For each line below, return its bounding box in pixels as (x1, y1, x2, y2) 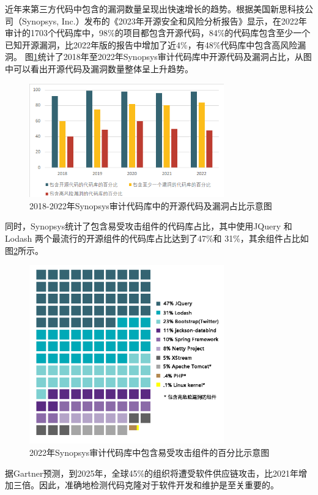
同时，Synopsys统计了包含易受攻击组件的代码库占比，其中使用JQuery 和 (5, 220, 292, 233)
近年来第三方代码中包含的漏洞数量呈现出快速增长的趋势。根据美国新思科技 (5, 2, 305, 15)
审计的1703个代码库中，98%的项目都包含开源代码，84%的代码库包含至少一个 (5, 26, 311, 39)
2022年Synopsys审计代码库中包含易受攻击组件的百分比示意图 (29, 445, 270, 458)
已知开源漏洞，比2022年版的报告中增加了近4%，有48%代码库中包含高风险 (5, 38, 298, 51)
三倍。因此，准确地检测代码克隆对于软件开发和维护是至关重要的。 (13, 478, 279, 491)
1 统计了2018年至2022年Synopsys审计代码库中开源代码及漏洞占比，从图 (33, 50, 312, 63)
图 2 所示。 (5, 244, 43, 256)
